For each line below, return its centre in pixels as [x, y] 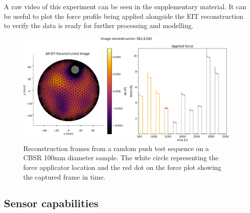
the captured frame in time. [64, 176]
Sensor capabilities [51, 203]
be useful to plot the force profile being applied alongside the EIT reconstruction [124, 16]
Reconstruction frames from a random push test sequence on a [116, 148]
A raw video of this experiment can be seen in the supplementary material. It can [125, 6]
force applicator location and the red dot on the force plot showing [122, 167]
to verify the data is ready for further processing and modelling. [99, 25]
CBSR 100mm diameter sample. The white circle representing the [121, 158]
